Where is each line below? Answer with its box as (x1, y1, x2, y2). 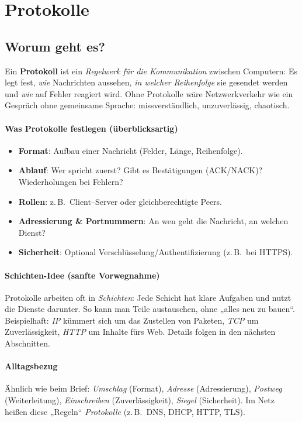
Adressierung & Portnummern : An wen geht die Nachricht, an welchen (18, 215, 289, 227)
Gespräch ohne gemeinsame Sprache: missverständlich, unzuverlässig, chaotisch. (5, 99, 290, 111)
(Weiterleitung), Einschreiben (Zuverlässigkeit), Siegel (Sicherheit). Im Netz (5, 394, 275, 406)
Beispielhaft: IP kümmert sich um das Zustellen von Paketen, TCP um (5, 314, 259, 326)
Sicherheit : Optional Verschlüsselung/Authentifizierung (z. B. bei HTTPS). (18, 246, 293, 258)
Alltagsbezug (5, 360, 58, 372)
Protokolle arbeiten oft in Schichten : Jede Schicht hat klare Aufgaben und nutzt (5, 291, 291, 303)
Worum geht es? (5, 37, 105, 55)
